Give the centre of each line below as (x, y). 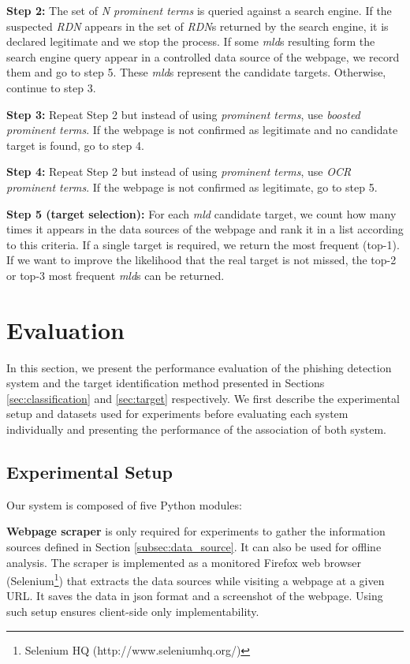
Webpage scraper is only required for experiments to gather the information (196, 531)
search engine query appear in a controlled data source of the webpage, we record (203, 56)
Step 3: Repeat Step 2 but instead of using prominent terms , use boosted (183, 114)
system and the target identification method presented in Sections (166, 383)
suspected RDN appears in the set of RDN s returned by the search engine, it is (198, 26)
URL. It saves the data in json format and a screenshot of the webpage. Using (195, 596)
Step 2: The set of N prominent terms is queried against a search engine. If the (199, 10)
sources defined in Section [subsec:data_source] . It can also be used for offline (194, 546)
